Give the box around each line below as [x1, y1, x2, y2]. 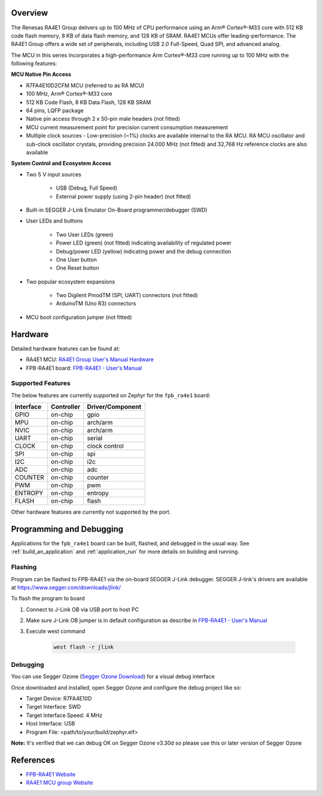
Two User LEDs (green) [56, 231, 114, 238]
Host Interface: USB [26, 720, 75, 727]
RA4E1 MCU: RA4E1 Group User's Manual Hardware [26, 356, 154, 363]
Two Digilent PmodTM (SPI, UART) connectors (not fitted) [56, 292, 199, 299]
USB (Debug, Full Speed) [56, 184, 118, 191]
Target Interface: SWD [26, 703, 81, 710]
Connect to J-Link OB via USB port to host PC [26, 606, 139, 613]
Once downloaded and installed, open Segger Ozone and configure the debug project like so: [11, 684, 242, 691]
